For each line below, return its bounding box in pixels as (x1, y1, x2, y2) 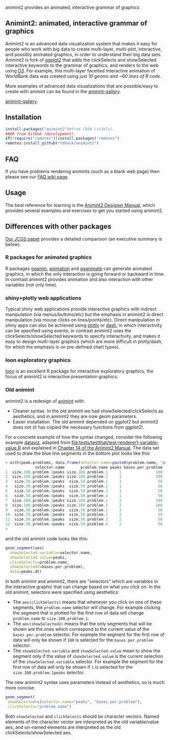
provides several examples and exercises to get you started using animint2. (5, 207, 164, 214)
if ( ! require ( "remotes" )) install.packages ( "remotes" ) (5, 136, 120, 141)
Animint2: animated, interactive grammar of (5, 19, 148, 28)
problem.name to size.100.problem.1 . (12, 615, 90, 621)
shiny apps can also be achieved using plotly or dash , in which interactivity (5, 322, 162, 328)
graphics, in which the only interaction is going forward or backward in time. (5, 271, 165, 277)
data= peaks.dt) (10, 569, 42, 574)
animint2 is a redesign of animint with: (5, 398, 85, 404)
